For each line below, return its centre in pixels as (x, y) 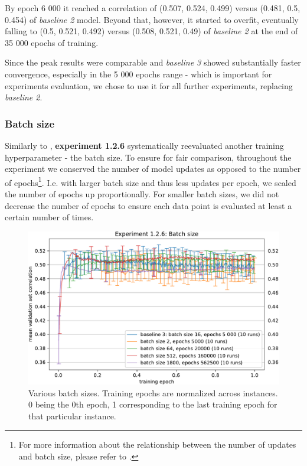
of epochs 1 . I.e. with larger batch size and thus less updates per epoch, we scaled (151, 181)
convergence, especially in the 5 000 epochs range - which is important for (138, 74)
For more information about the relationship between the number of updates (157, 444)
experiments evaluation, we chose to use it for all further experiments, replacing (149, 85)
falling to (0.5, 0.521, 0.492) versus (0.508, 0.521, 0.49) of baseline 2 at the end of (151, 31)
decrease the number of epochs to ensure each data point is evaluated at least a (148, 205)
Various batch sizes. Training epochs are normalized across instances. (153, 392)
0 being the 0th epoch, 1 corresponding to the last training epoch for (153, 404)
